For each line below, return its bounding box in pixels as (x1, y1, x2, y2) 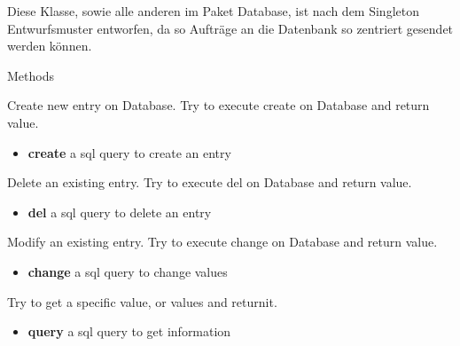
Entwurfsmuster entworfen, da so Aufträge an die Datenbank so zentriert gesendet (7, 19, 454, 37)
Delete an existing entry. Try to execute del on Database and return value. (7, 173, 412, 192)
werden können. (7, 36, 92, 55)
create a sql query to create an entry (27, 143, 231, 161)
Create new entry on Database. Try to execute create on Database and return (7, 96, 430, 114)
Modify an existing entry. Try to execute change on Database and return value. (7, 232, 438, 251)
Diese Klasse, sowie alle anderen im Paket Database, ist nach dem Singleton (7, 2, 419, 20)
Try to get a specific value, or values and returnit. (7, 292, 277, 311)
